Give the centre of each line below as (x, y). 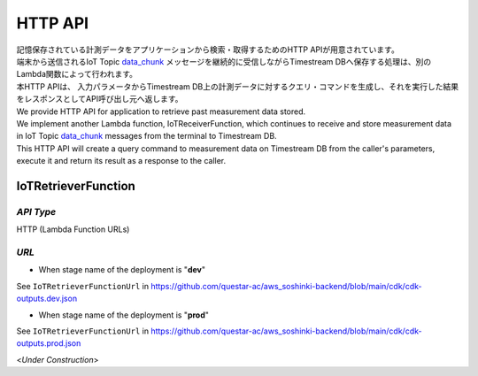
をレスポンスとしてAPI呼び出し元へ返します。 (100, 99)
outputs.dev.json (47, 299)
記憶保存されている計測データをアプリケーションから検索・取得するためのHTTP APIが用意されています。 (208, 50)
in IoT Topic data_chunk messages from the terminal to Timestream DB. (147, 136)
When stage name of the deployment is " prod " (124, 315)
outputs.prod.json (49, 343)
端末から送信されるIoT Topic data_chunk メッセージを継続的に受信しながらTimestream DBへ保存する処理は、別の (224, 61)
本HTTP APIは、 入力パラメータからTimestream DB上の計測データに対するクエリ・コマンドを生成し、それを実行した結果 (238, 86)
